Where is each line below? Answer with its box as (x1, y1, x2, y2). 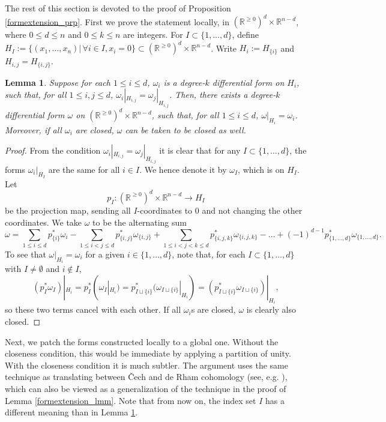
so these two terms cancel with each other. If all (5, 303, 181, 316)
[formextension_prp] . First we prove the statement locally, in (5, 15, 229, 28)
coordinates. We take (5, 216, 82, 228)
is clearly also (246, 303, 296, 316)
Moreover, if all (5, 123, 62, 136)
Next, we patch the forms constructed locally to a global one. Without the (5, 335, 279, 348)
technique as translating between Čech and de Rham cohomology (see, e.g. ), (5, 370, 288, 383)
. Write (211, 41, 237, 54)
